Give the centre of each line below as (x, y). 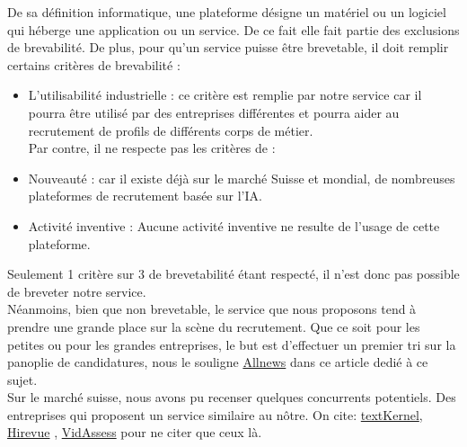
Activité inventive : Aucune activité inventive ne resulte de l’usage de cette (234, 225)
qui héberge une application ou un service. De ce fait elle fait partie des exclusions (233, 29)
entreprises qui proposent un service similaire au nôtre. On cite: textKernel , (215, 414)
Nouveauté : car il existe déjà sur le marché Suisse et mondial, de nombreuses (242, 178)
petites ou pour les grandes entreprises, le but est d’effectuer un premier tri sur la (232, 344)
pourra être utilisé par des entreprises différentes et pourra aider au (214, 112)
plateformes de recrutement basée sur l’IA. (145, 196)
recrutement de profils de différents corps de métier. (171, 130)
